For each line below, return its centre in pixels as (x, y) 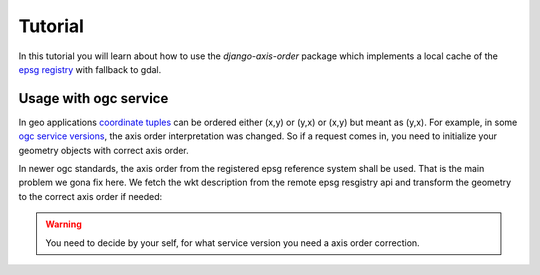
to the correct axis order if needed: (90, 196)
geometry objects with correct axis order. (103, 150)
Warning (63, 224)
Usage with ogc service (93, 98)
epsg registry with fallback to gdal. (90, 69)
